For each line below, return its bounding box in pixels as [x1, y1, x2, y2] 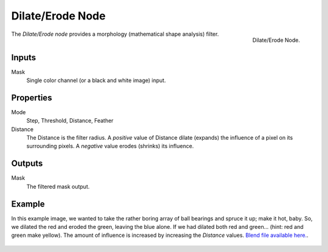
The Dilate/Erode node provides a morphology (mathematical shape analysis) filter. [11, 30, 219, 38]
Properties [11, 92, 52, 103]
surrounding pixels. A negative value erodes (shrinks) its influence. [26, 143, 194, 150]
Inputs [11, 52, 36, 63]
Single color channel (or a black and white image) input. [26, 77, 166, 84]
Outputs [11, 158, 43, 169]
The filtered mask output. [26, 183, 90, 190]
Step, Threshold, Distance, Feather [26, 117, 114, 124]
